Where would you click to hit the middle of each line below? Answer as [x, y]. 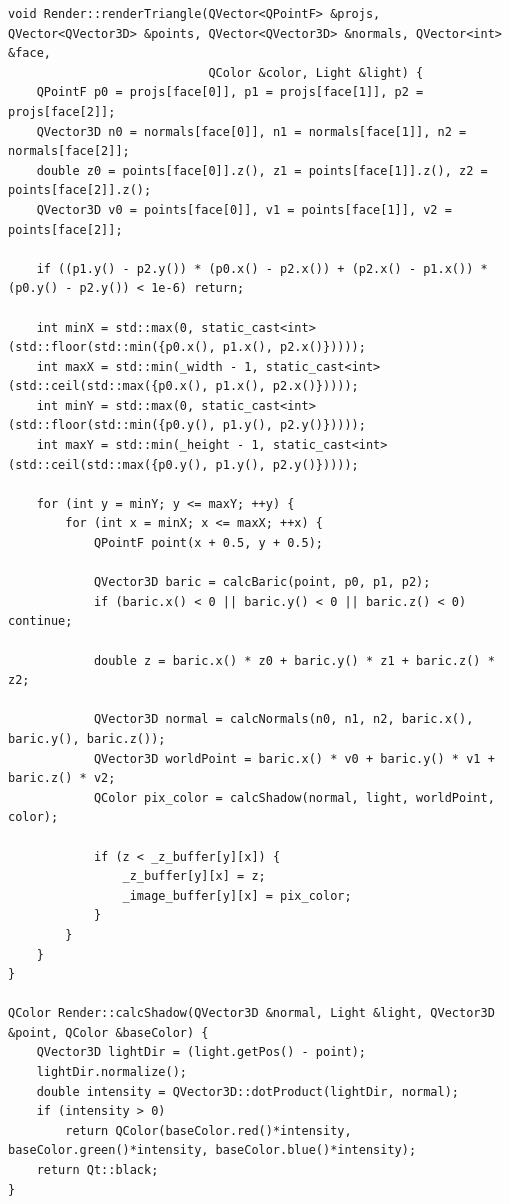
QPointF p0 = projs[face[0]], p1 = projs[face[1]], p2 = [230, 92]
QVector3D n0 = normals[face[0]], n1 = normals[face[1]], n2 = [251, 131]
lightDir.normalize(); [111, 1072]
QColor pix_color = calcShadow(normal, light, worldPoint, [294, 797]
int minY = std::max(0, [115, 405]
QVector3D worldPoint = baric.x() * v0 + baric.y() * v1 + [294, 758]
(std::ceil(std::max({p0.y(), [108, 464]
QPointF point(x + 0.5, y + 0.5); [208, 543]
